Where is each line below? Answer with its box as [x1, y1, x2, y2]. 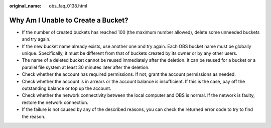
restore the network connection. [22, 99, 89, 105]
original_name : [9, 3, 42, 9]
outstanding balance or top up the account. [22, 85, 111, 91]
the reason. [22, 113, 46, 119]
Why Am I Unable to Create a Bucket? [9, 16, 128, 25]
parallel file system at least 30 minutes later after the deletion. [22, 64, 150, 70]
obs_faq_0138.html [49, 3, 87, 9]
